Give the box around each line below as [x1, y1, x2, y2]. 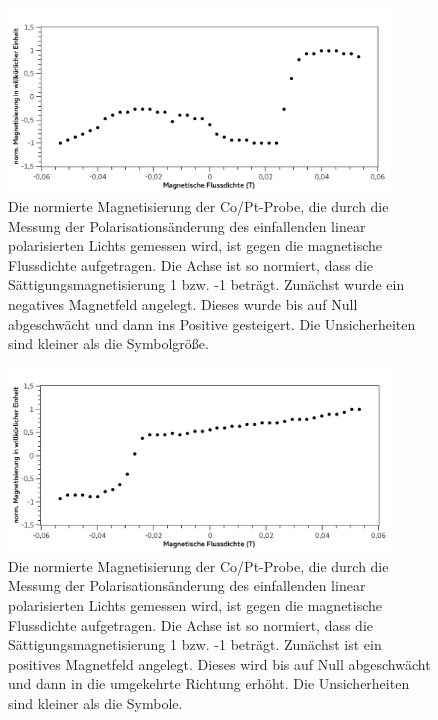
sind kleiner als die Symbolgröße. [8, 333, 209, 354]
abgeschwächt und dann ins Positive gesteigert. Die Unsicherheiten [8, 313, 416, 334]
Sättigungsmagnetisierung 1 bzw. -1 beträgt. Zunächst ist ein [8, 634, 382, 655]
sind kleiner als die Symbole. [8, 693, 183, 713]
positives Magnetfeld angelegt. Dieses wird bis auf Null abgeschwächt [8, 653, 431, 674]
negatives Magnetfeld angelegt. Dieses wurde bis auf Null [8, 294, 358, 315]
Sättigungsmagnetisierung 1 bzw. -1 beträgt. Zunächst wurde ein [8, 274, 405, 295]
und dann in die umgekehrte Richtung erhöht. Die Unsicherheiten [8, 673, 410, 694]
